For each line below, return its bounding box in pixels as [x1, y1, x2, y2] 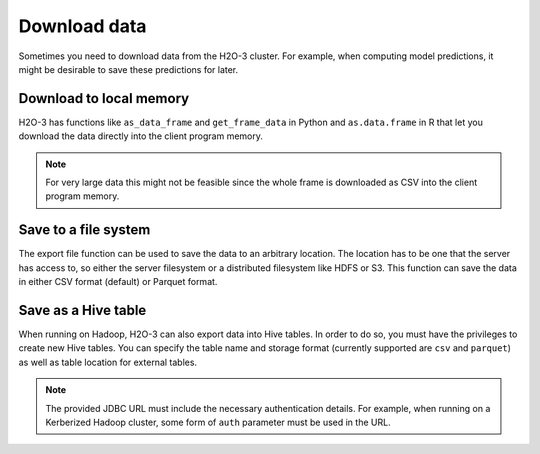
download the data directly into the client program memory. [18, 130, 264, 142]
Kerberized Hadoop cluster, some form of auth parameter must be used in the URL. [45, 416, 391, 428]
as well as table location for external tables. [18, 356, 198, 368]
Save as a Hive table [18, 301, 147, 319]
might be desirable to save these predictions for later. [18, 63, 239, 75]
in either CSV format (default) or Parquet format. [18, 276, 218, 288]
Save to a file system [18, 221, 151, 239]
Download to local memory [18, 90, 190, 107]
